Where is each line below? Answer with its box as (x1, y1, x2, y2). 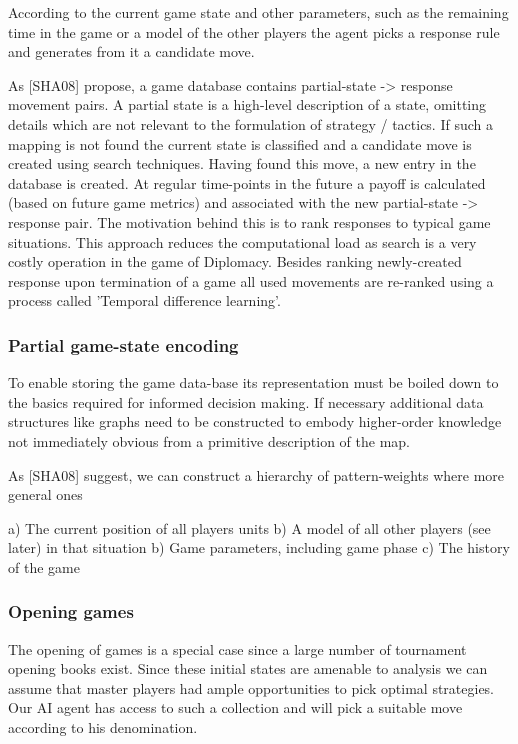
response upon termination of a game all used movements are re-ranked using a (8, 270, 494, 291)
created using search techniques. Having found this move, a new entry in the (8, 153, 476, 174)
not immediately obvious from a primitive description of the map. (8, 430, 411, 451)
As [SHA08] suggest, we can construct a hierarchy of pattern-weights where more (8, 464, 505, 485)
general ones (8, 484, 83, 505)
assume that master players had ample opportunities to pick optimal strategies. (8, 677, 495, 698)
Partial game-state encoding (8, 332, 239, 357)
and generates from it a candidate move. (8, 41, 255, 62)
